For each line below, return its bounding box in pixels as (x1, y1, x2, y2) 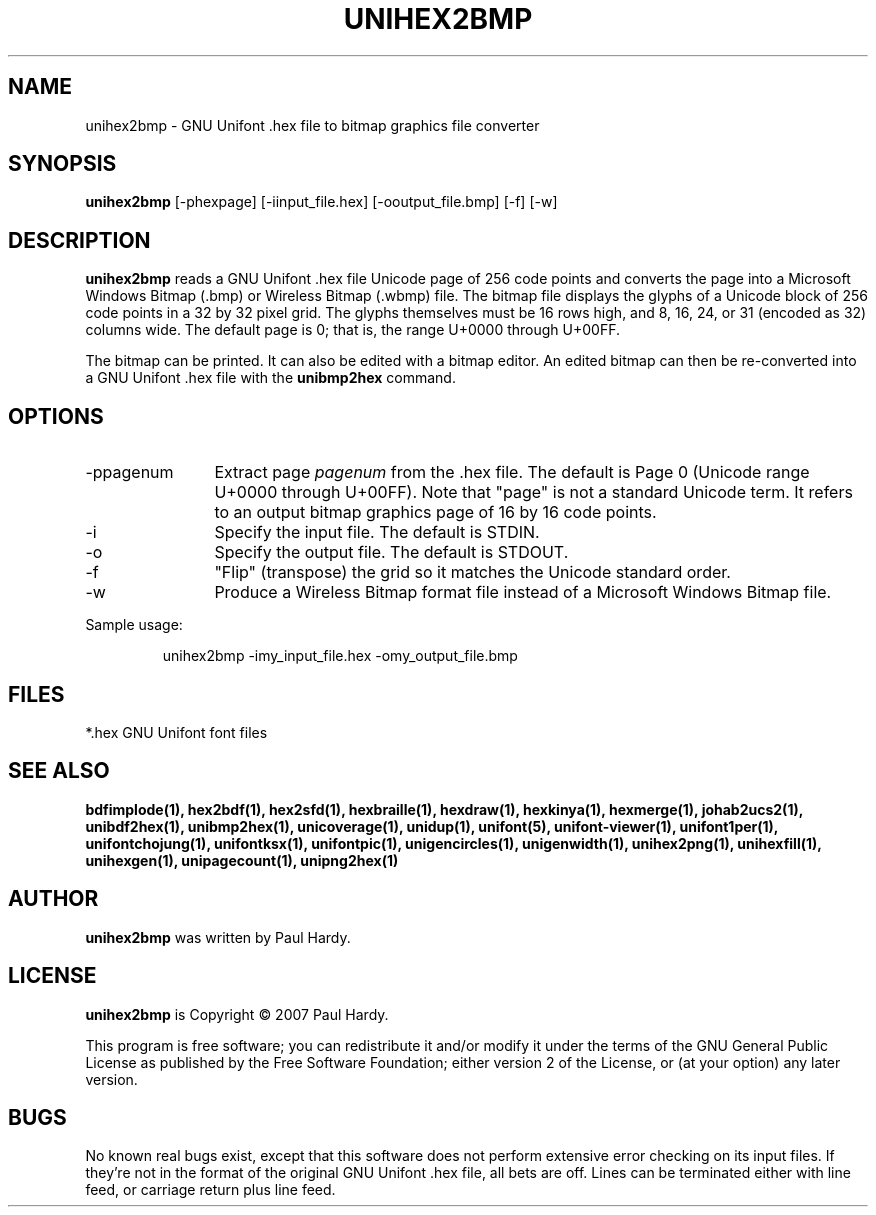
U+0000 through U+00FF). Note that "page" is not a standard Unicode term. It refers (214, 482, 853, 503)
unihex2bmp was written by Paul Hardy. (85, 928, 351, 946)
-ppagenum (85, 462, 174, 483)
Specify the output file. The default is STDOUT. (214, 542, 569, 563)
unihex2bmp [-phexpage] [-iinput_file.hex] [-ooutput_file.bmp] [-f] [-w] (85, 193, 558, 211)
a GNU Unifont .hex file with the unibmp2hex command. (85, 369, 456, 387)
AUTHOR (8, 886, 99, 912)
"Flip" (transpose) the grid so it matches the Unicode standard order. (214, 562, 731, 583)
